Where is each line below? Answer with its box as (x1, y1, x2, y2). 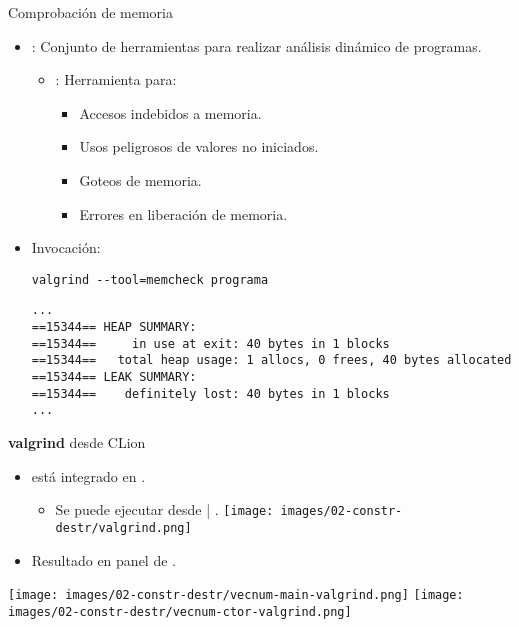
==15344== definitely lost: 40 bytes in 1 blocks (31, 386, 390, 401)
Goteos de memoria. (79, 169, 202, 190)
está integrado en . (31, 465, 146, 486)
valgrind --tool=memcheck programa (31, 272, 269, 287)
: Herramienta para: (55, 69, 177, 90)
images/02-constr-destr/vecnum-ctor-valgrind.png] (8, 604, 352, 619)
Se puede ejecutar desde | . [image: (55, 499, 274, 520)
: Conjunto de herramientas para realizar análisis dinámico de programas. (31, 35, 482, 56)
